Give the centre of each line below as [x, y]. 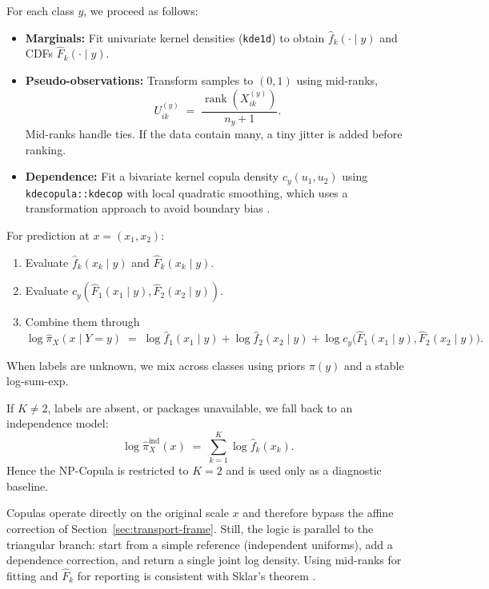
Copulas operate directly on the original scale [118, 513]
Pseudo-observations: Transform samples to [139, 80]
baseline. [28, 486]
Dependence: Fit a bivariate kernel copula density [152, 176]
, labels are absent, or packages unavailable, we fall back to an [200, 407]
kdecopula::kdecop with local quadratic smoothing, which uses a [186, 192]
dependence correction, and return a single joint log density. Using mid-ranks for [204, 560]
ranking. [46, 149]
